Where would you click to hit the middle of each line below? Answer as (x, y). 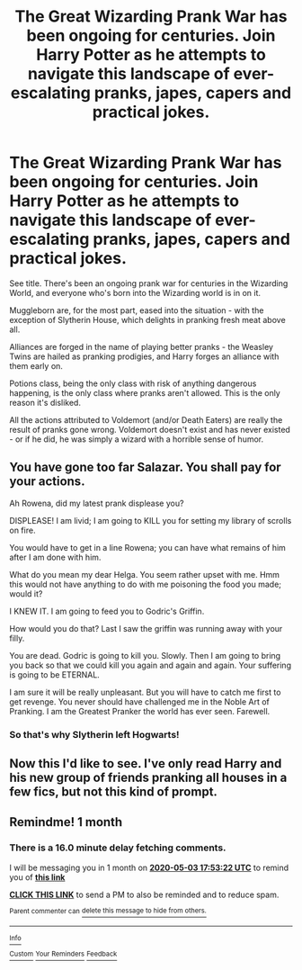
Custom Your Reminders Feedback (63, 954)
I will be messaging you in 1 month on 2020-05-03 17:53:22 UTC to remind (149, 867)
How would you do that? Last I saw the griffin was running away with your (146, 628)
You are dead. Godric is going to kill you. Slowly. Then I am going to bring (145, 655)
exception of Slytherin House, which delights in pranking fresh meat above (147, 319)
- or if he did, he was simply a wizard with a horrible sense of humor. (136, 439)
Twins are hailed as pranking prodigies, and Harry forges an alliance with (144, 356)
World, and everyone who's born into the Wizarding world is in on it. (135, 292)
